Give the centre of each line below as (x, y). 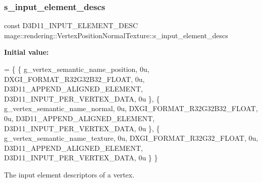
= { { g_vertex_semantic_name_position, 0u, (77, 69)
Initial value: (27, 52)
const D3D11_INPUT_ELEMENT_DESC (71, 25)
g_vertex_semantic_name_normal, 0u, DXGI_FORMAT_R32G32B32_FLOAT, (131, 108)
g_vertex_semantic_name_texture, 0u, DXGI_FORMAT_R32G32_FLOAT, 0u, (131, 138)
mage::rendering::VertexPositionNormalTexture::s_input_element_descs (116, 35)
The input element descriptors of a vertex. (69, 174)
